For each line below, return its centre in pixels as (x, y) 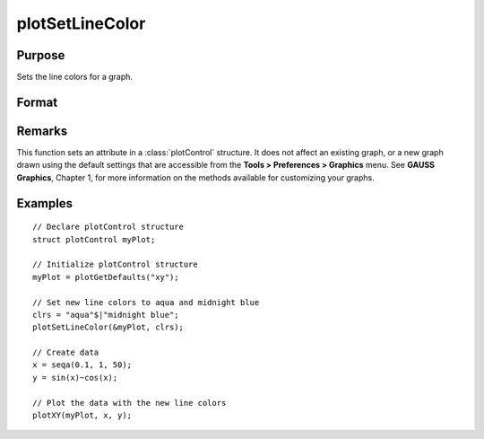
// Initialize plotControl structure (116, 264)
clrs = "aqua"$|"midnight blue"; (106, 315)
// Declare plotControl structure (108, 227)
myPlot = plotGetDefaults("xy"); (106, 277)
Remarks (42, 131)
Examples (45, 203)
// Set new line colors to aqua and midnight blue (146, 302)
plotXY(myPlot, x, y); (82, 416)
